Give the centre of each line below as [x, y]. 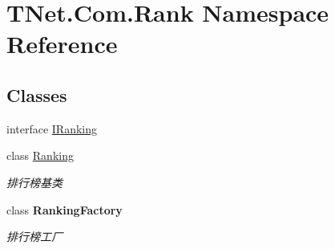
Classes [37, 94]
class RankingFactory [65, 209]
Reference [62, 44]
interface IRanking [52, 128]
